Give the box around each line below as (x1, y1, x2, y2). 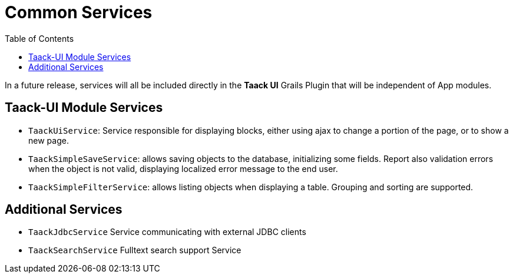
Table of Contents (5, 33, 74, 44)
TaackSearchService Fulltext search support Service (28, 245, 241, 256)
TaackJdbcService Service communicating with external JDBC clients (28, 227, 306, 237)
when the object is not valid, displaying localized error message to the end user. (28, 163, 338, 174)
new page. (28, 135, 69, 145)
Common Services (5, 2, 153, 22)
